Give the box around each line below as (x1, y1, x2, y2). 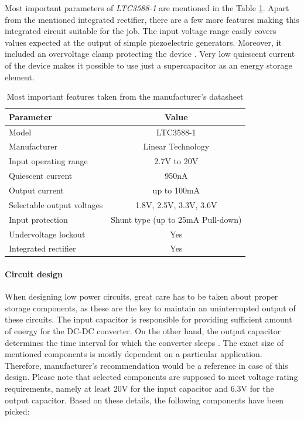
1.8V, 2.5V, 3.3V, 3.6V (135, 198, 217, 210)
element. (5, 70, 35, 83)
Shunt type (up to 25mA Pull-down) (111, 213, 242, 225)
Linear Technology (143, 140, 210, 152)
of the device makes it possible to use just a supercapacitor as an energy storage (5, 59, 292, 71)
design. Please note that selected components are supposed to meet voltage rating (5, 371, 298, 383)
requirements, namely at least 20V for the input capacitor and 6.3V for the (5, 382, 274, 394)
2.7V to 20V (154, 155, 199, 167)
